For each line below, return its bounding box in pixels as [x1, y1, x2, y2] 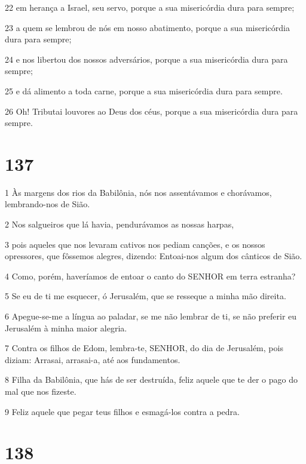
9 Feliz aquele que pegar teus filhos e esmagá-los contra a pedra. [5, 405, 240, 417]
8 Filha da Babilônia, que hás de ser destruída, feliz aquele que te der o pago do [5, 373, 298, 386]
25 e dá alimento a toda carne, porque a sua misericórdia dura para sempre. [5, 84, 283, 97]
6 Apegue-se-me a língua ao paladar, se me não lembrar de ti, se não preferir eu [5, 310, 297, 322]
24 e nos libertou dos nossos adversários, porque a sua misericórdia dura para [5, 53, 288, 65]
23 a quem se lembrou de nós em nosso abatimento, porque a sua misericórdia [5, 21, 290, 33]
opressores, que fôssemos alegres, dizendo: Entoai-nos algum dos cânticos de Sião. [5, 250, 302, 262]
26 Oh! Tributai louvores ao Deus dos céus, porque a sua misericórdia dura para [5, 105, 298, 117]
